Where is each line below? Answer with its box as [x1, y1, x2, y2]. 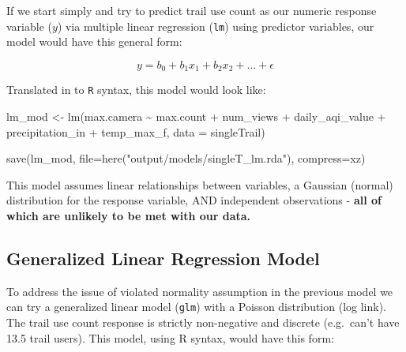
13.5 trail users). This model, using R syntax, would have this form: [6, 329, 334, 346]
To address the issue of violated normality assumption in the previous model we [6, 283, 393, 299]
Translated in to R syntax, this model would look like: [6, 81, 266, 98]
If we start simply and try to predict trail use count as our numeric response [6, 2, 377, 18]
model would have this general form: [6, 33, 182, 50]
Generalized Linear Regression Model [6, 245, 320, 270]
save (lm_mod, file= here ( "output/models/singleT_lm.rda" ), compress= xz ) [6, 150, 366, 167]
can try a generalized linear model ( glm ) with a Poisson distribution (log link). [6, 298, 386, 315]
